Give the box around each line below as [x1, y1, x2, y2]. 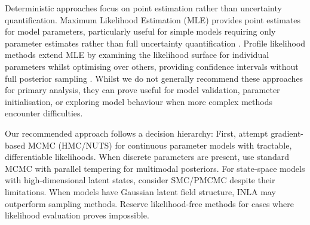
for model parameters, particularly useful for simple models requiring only [5, 25, 276, 38]
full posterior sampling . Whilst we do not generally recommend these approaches [5, 72, 303, 84]
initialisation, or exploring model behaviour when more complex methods [5, 95, 272, 107]
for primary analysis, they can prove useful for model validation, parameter [5, 84, 280, 96]
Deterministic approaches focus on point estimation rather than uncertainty [5, 2, 282, 14]
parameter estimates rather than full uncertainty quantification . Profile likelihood [5, 36, 306, 49]
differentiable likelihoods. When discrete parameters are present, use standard [5, 150, 289, 163]
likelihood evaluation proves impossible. [5, 209, 149, 221]
